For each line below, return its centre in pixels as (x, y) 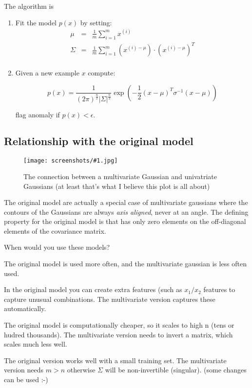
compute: (102, 73)
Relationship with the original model (99, 141)
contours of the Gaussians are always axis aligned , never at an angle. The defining (126, 212)
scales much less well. (36, 344)
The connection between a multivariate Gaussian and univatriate (120, 176)
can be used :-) (26, 379)
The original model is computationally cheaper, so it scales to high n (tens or (119, 325)
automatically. (25, 308)
